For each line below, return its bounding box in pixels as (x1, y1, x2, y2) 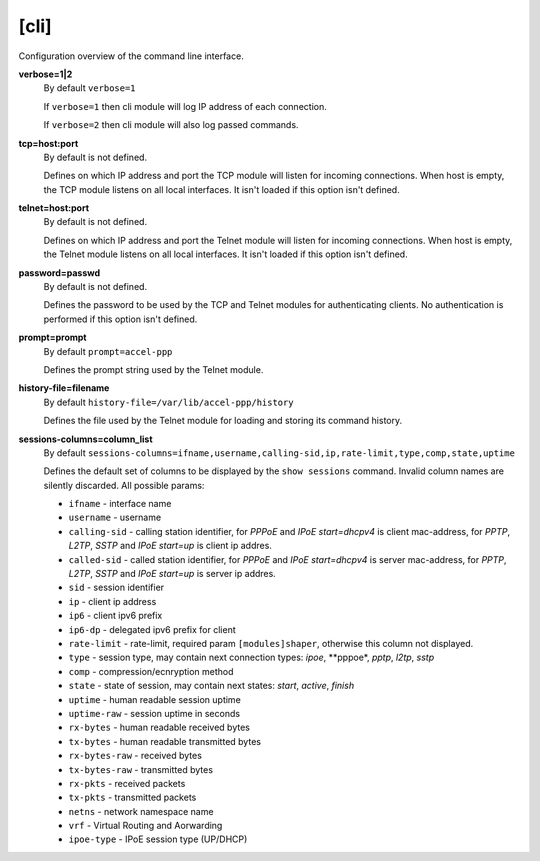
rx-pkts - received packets (68, 777, 186, 789)
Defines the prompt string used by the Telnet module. (43, 363, 264, 375)
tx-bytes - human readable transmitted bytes (68, 735, 262, 747)
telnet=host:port (18, 202, 90, 214)
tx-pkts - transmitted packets (68, 791, 197, 804)
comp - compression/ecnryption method (68, 665, 234, 677)
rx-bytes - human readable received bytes (68, 721, 250, 734)
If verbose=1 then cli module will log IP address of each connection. (43, 100, 327, 112)
